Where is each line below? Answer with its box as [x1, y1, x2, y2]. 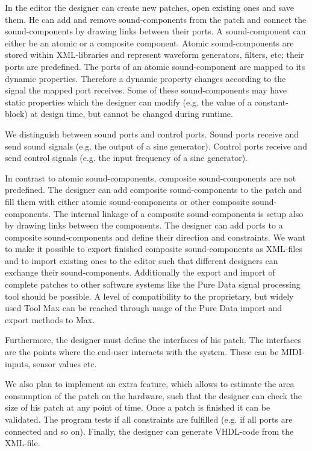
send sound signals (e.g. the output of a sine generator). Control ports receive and [5, 139, 307, 152]
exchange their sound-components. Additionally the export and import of [5, 266, 275, 279]
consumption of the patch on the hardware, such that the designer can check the [5, 389, 302, 402]
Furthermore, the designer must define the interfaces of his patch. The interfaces [5, 333, 301, 346]
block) [5, 107, 28, 120]
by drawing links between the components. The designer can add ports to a [5, 219, 283, 232]
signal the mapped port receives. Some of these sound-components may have [5, 84, 287, 96]
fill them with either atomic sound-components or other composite [5, 195, 249, 207]
